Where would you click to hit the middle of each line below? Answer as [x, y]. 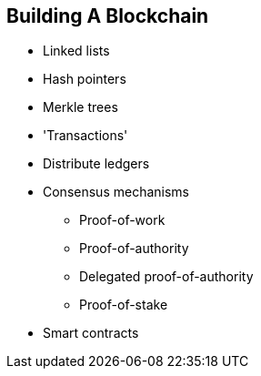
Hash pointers [85, 79]
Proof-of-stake [124, 305]
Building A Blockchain [108, 16]
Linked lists [76, 51]
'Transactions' [85, 136]
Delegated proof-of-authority [166, 277]
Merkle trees [80, 107]
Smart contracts [91, 333]
